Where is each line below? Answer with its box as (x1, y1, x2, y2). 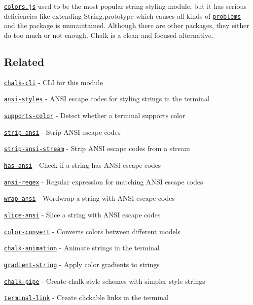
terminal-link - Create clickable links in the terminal (4, 292, 169, 303)
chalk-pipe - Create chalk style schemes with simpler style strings (4, 275, 205, 286)
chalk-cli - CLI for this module (4, 77, 103, 87)
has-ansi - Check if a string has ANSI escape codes (4, 159, 161, 170)
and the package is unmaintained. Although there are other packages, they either (4, 20, 249, 30)
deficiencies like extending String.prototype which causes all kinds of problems (4, 10, 241, 21)
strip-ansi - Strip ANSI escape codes (4, 126, 121, 137)
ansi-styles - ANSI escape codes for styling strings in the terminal (4, 93, 210, 104)
